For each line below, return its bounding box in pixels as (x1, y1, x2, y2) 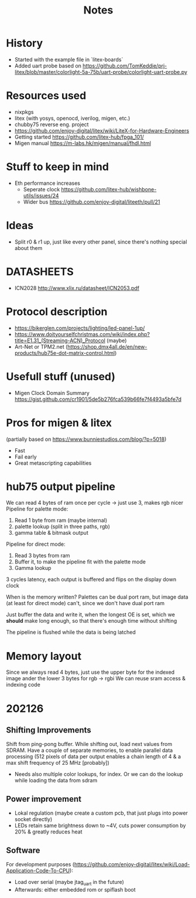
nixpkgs (14, 108, 34, 115)
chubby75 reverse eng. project (14, 121, 89, 128)
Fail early (14, 453, 37, 460)
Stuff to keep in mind (6, 160, 109, 174)
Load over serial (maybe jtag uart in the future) (14, 879, 125, 887)
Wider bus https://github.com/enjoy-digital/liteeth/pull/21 (23, 198, 160, 205)
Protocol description (6, 305, 108, 318)
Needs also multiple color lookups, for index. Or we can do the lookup (14, 771, 183, 778)
